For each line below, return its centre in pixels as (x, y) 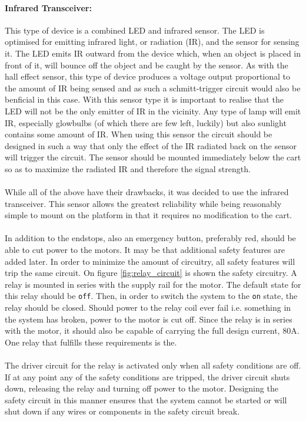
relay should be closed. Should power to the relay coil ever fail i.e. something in (148, 307)
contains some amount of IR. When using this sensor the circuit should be (139, 134)
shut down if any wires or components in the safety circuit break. (122, 411)
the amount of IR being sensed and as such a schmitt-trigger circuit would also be (153, 88)
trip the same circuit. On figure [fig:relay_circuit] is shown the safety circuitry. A (151, 273)
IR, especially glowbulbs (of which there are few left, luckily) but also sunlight (146, 122)
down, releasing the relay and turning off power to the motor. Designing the (142, 388)
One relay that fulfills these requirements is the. (91, 342)
